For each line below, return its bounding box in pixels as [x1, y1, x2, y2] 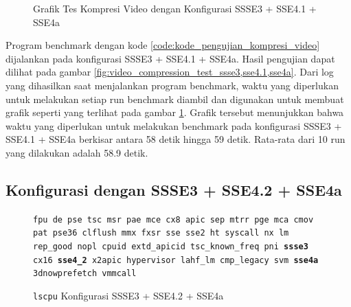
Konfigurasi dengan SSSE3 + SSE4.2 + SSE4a [5, 179, 342, 200]
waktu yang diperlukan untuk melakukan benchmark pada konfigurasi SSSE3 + [5, 118, 342, 133]
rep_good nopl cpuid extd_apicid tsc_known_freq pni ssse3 [33, 242, 308, 252]
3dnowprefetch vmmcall [33, 269, 137, 279]
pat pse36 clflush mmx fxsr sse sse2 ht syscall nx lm [33, 228, 289, 238]
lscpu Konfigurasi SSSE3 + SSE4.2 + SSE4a [33, 288, 224, 303]
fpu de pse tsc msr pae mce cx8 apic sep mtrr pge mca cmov [33, 214, 314, 225]
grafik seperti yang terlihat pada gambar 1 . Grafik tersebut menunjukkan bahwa [5, 105, 344, 120]
